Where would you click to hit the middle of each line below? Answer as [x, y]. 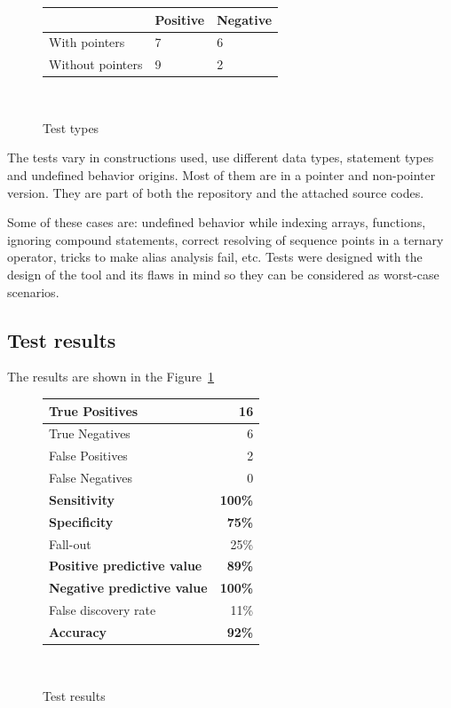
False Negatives [91, 478]
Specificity [81, 521]
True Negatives [90, 433]
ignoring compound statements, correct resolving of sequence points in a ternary [225, 239]
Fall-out [70, 543]
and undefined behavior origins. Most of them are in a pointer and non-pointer [222, 175]
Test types [71, 127]
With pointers [87, 42]
